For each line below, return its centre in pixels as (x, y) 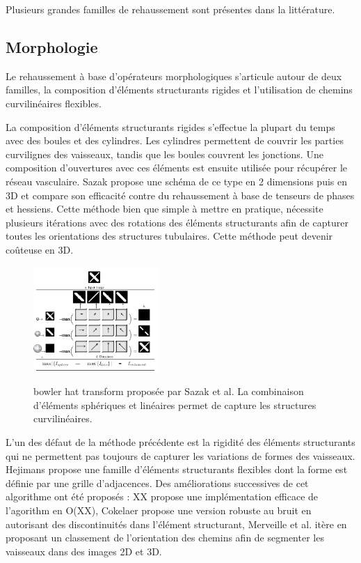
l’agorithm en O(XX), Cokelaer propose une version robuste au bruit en (159, 510)
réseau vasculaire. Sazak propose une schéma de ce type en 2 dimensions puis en (176, 181)
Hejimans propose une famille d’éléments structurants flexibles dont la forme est (177, 469)
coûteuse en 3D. (40, 249)
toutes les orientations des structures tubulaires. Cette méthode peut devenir (169, 236)
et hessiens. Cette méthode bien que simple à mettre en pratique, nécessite (165, 209)
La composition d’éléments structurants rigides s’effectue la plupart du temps (170, 126)
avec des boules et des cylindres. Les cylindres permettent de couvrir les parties (175, 140)
